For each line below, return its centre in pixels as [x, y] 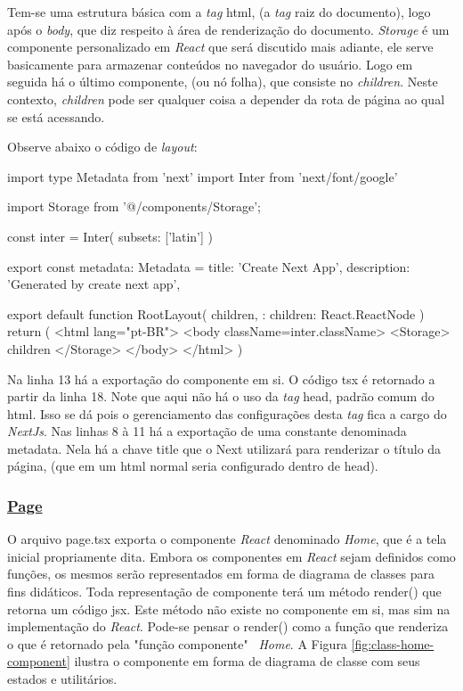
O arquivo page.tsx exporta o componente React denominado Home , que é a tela [227, 539]
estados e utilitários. [62, 679]
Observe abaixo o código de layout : [102, 147]
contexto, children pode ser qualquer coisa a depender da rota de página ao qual [226, 99]
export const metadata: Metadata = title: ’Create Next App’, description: [209, 266]
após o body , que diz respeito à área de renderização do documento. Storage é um [228, 29]
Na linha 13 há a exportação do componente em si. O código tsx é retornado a [221, 378]
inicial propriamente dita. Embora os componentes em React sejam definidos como [231, 556]
